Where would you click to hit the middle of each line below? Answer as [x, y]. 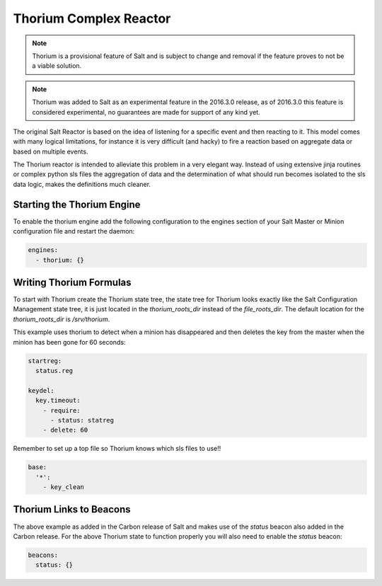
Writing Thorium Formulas [72, 282]
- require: [62, 410]
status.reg [54, 370]
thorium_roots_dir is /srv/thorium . [62, 319]
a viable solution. [57, 66]
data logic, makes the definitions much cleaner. [82, 184]
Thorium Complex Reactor [92, 18]
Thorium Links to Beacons [72, 510]
